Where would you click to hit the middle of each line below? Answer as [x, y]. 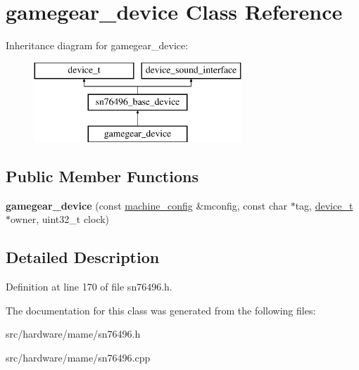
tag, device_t [324, 205]
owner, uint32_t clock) [60, 219]
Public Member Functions [102, 176]
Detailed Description [83, 257]
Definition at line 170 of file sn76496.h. [89, 287]
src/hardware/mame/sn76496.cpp [78, 358]
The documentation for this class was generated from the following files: [161, 310]
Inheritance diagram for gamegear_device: [97, 45]
